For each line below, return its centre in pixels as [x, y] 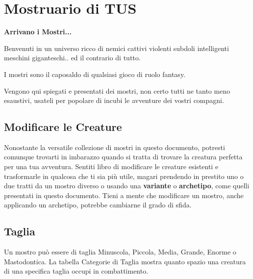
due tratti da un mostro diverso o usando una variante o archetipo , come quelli [127, 186]
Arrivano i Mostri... [38, 32]
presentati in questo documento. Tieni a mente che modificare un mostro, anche [124, 195]
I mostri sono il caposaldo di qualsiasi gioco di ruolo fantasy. [95, 74]
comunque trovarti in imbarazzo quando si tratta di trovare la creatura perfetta [123, 157]
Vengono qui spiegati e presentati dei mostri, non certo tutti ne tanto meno [117, 90]
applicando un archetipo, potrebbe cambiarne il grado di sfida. [98, 205]
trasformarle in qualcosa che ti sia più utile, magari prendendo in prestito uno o [124, 176]
